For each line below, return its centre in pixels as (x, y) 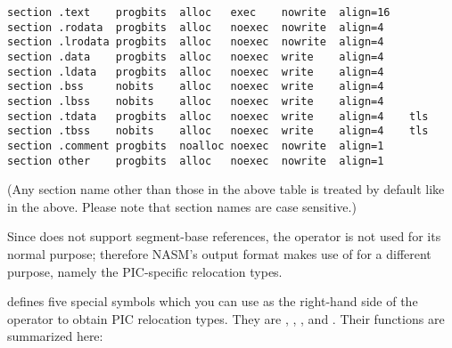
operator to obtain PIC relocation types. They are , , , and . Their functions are (226, 318)
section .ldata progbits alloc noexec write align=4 (196, 72)
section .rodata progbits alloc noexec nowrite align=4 (196, 27)
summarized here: (55, 336)
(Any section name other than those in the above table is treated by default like (226, 189)
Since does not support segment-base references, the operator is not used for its (224, 236)
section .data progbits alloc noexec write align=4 (196, 57)
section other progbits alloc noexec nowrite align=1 (196, 161)
